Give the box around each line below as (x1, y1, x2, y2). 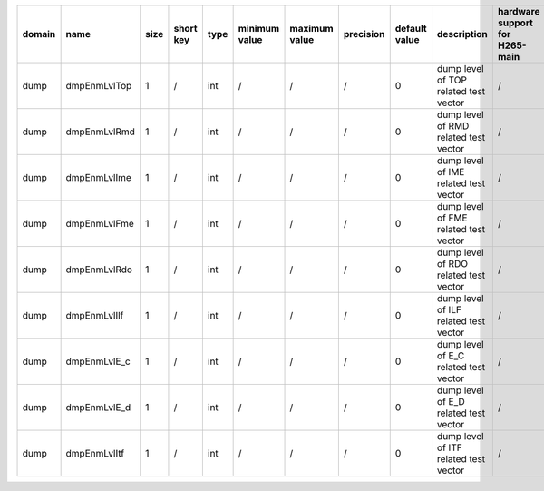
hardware (497, 5, 540, 17)
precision (343, 28, 385, 40)
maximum (289, 23, 334, 34)
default (394, 23, 427, 34)
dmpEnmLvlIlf (65, 309, 124, 321)
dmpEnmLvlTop (65, 80, 132, 92)
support (497, 16, 534, 29)
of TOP (436, 74, 467, 86)
